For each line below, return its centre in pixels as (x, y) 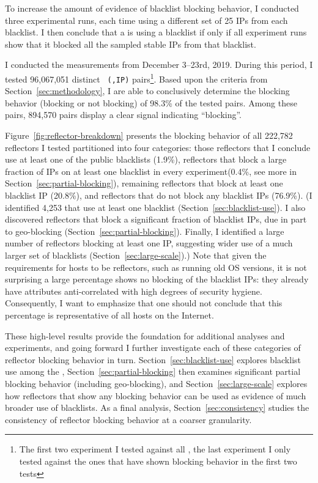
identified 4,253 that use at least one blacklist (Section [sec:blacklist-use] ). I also (155, 207)
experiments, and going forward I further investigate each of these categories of (153, 348)
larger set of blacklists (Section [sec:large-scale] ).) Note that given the (136, 255)
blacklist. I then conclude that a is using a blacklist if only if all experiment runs (156, 32)
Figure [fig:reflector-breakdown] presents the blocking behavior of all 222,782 (149, 135)
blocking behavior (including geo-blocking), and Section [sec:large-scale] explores (156, 383)
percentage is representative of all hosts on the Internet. (109, 315)
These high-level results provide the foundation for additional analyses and (145, 335)
